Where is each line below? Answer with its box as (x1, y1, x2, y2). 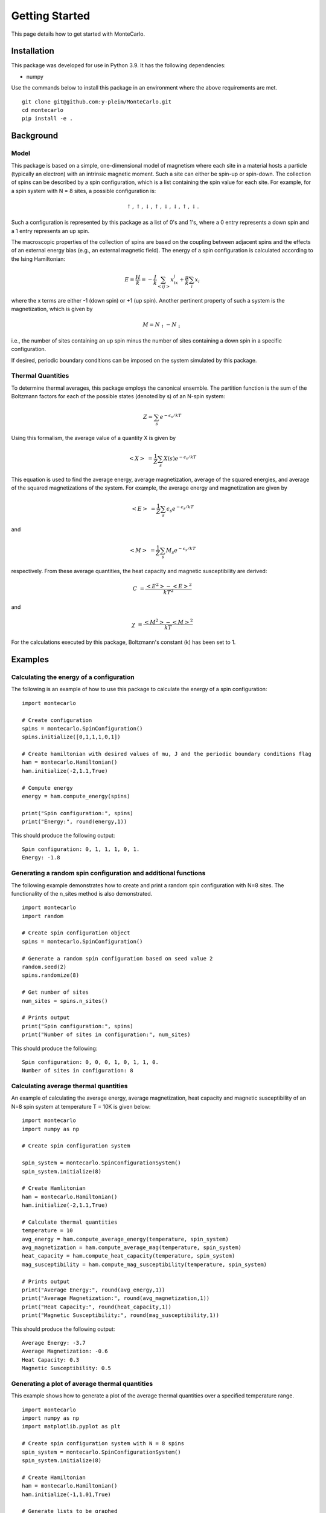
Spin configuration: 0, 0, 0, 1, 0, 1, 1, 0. (22, 1058, 159, 1065)
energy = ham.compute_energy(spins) (22, 793, 130, 800)
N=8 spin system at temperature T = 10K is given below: (11, 1103, 151, 1110)
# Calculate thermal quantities (22, 1218, 118, 1226)
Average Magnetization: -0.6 (22, 1348, 108, 1355)
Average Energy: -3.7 (22, 1339, 86, 1346)
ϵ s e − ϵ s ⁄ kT (166, 504, 194, 514)
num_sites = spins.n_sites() (22, 997, 108, 1004)
